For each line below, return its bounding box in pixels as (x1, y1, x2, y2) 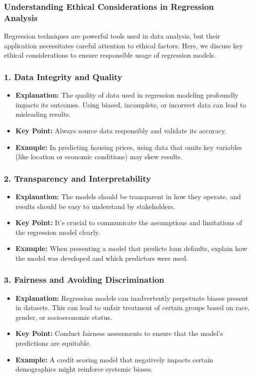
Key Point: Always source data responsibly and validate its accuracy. (15, 125, 227, 135)
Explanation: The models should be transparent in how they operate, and (15, 191, 241, 201)
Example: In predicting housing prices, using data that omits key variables (15, 142, 242, 152)
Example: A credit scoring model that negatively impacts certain (15, 354, 214, 364)
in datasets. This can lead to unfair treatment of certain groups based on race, (15, 302, 250, 313)
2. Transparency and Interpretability (4, 172, 151, 184)
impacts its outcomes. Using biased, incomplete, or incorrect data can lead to (15, 99, 246, 109)
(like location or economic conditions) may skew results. (15, 151, 182, 162)
